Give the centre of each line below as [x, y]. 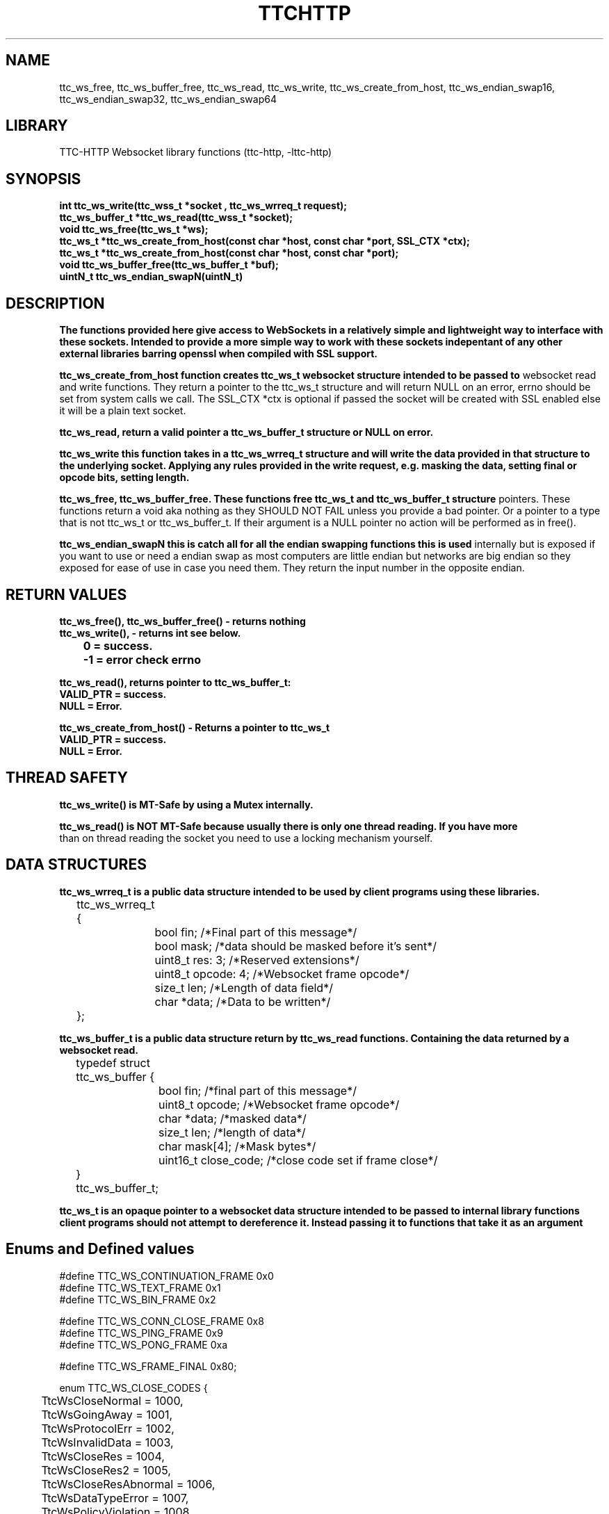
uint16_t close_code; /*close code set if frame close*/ [298, 1160]
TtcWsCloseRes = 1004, [103, 1456]
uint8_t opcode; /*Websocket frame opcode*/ [279, 1104]
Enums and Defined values [100, 1249]
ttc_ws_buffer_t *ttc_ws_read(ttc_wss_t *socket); [176, 218]
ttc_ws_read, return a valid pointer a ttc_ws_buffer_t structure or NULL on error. [246, 432]
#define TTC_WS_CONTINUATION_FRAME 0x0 [167, 1276]
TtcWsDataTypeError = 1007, [115, 1498]
